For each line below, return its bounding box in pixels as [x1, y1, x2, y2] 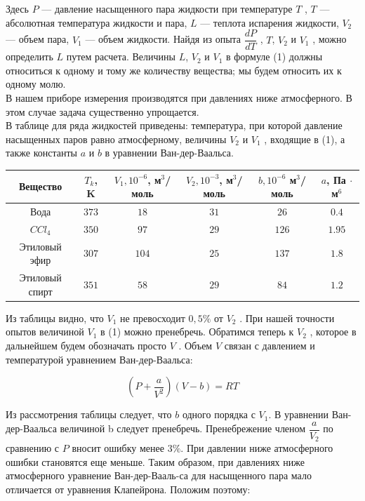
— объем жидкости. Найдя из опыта [85, 32, 241, 46]
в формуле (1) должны [225, 49, 323, 64]
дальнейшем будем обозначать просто [6, 338, 166, 352]
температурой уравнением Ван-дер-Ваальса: [6, 352, 193, 366]
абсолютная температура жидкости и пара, [6, 15, 187, 29]
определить [6, 49, 53, 64]
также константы [6, 145, 77, 160]
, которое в [310, 324, 357, 339]
